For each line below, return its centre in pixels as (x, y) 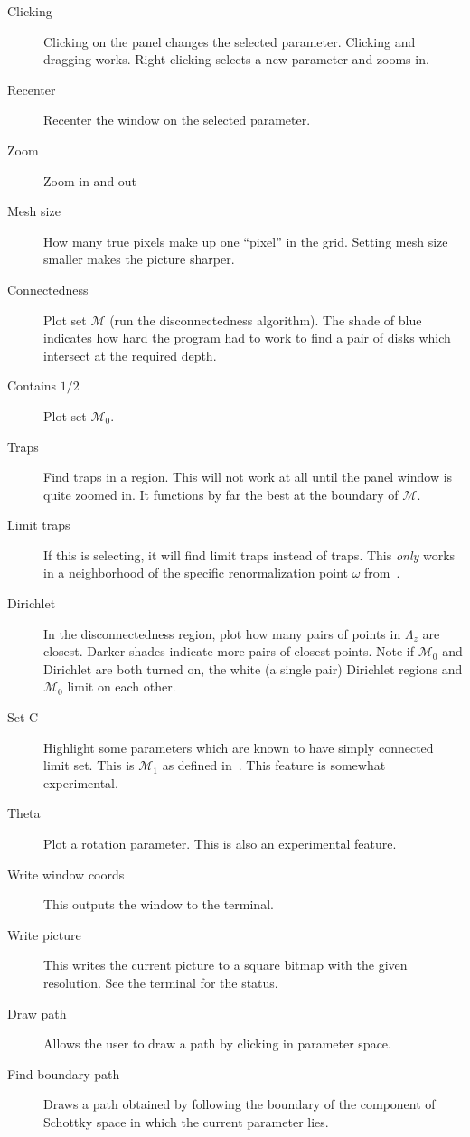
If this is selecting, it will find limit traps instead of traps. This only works (249, 554)
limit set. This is (89, 765)
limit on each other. (122, 686)
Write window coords (66, 874)
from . (382, 573)
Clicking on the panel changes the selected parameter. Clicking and (230, 41)
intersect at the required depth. (130, 355)
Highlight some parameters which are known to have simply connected (239, 747)
